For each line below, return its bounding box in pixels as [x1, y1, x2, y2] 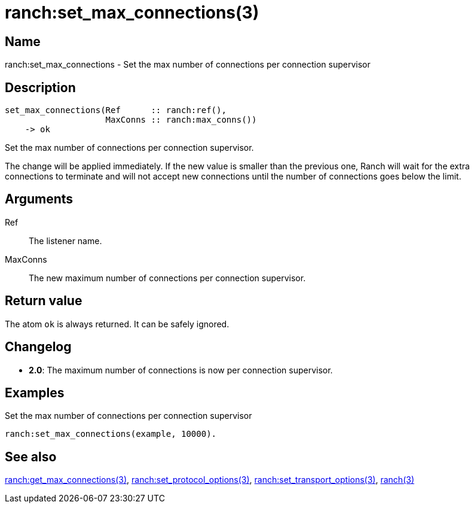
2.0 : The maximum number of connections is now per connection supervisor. [29, 364, 333, 375]
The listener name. [29, 235, 102, 246]
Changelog [5, 339, 72, 355]
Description [5, 80, 76, 95]
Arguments [5, 191, 74, 207]
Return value [5, 293, 82, 309]
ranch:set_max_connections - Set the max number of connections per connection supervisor [5, 59, 371, 70]
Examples [5, 385, 65, 400]
